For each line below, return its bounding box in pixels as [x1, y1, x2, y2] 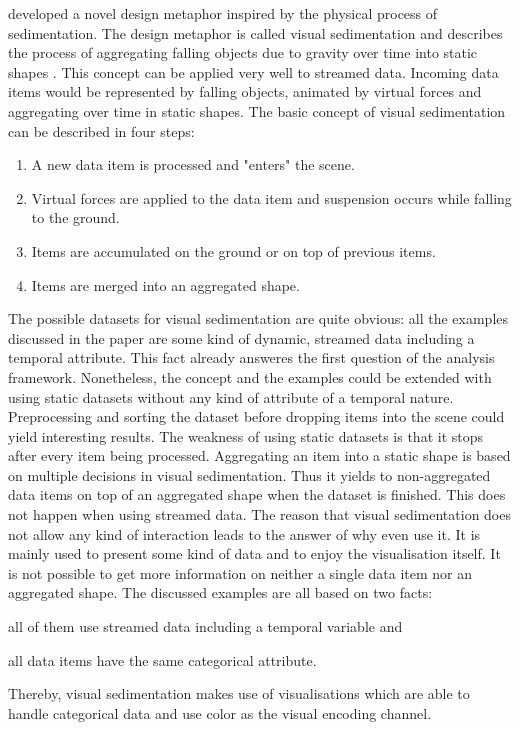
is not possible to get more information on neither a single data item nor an [8, 562, 473, 583]
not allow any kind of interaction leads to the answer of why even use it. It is [8, 523, 481, 544]
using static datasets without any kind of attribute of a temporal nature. [8, 386, 454, 407]
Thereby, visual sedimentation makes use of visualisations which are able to [8, 683, 470, 704]
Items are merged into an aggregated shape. [31, 274, 300, 295]
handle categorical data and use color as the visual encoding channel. [8, 702, 432, 723]
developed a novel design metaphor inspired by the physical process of [8, 3, 438, 23]
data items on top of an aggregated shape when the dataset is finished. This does [8, 484, 506, 505]
